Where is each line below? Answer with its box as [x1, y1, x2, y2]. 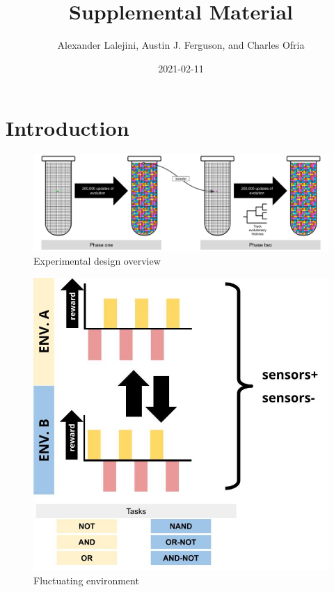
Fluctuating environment [33, 573, 139, 588]
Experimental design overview [33, 254, 161, 268]
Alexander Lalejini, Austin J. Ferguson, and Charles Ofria [57, 38, 305, 52]
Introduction [6, 114, 129, 142]
